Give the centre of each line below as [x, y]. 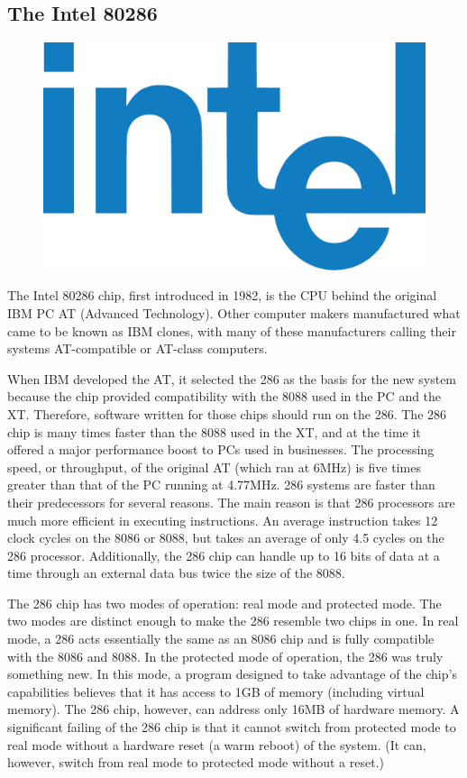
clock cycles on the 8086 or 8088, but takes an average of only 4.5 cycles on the [226, 538]
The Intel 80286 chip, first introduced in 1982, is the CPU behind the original [222, 295]
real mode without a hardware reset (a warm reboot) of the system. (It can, [217, 744]
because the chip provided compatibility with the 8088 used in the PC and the [224, 396]
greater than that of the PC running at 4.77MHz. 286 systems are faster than [221, 485]
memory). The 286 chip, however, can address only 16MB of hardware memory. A [233, 709]
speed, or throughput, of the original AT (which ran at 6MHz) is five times [214, 467]
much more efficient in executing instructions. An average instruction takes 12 [223, 520]
